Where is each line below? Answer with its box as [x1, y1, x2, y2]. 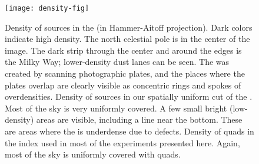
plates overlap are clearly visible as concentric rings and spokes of [5, 78, 241, 91]
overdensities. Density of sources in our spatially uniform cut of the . [5, 90, 253, 103]
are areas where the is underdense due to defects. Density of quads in [5, 125, 254, 137]
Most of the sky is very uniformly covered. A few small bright [5, 101, 227, 114]
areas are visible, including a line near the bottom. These [36, 113, 243, 126]
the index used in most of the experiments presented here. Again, [5, 136, 240, 149]
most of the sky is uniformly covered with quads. [5, 148, 181, 160]
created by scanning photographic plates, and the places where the [5, 67, 245, 80]
